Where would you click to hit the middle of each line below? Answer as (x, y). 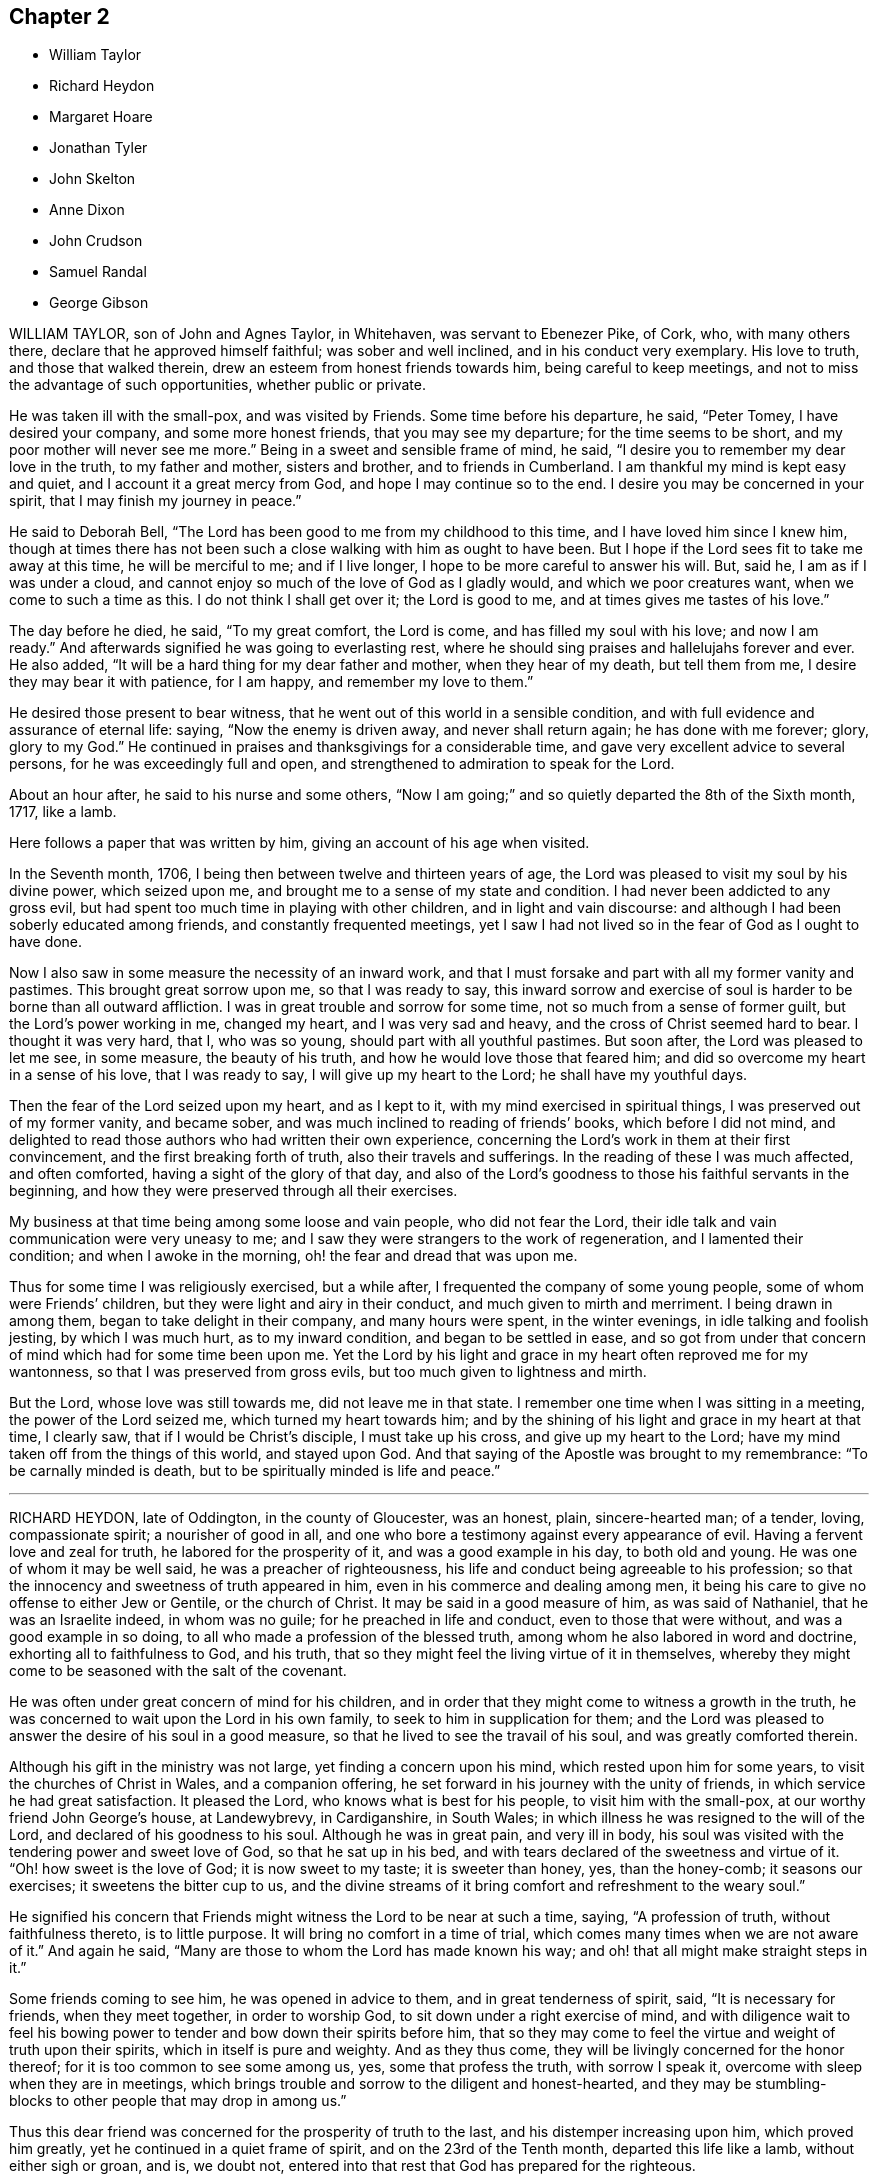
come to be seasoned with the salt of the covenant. (178, 1671)
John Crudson (96, 241)
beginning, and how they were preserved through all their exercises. (233, 1191)
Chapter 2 (59, 16)
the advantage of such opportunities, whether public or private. (217, 385)
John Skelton (92, 179)
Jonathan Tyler (98, 148)
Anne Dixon (87, 210)
